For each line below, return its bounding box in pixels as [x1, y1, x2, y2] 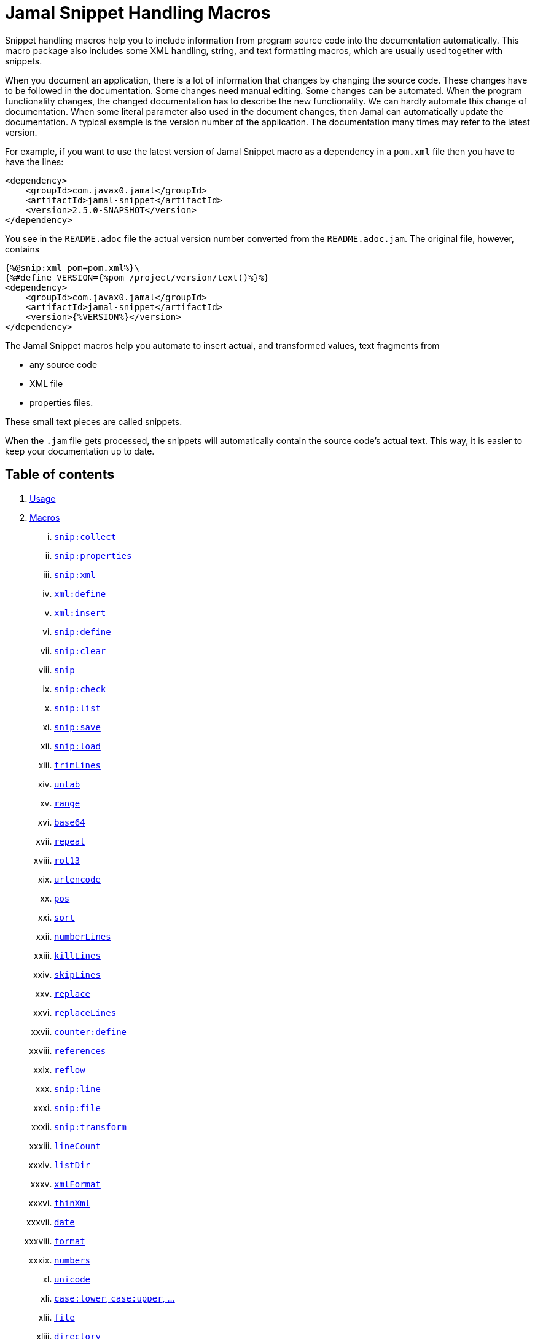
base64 [54, 817, 85, 827]
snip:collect [54, 531, 117, 542]
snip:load [54, 741, 101, 751]
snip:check [54, 684, 106, 694]
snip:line [54, 1083, 101, 1094]
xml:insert [54, 607, 106, 618]
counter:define [54, 1026, 127, 1037]
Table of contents [5, 467, 114, 483]
